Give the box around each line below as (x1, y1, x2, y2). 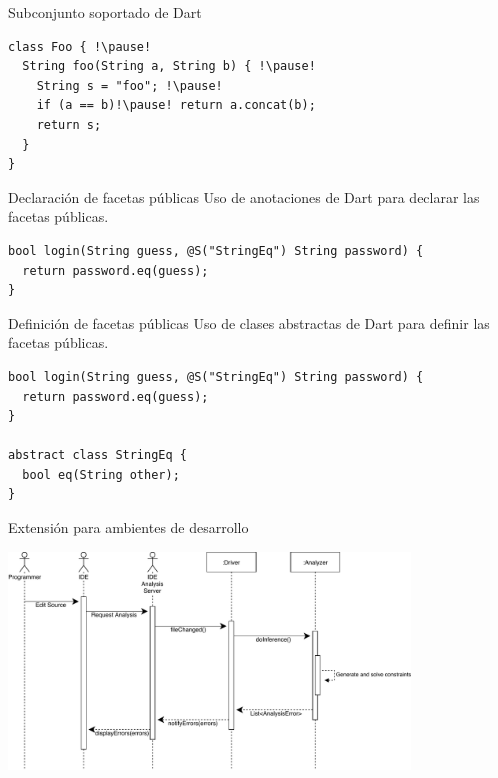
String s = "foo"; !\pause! (36, 78, 223, 93)
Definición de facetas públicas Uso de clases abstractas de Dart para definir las (8, 312, 490, 333)
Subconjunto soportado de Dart (8, 2, 202, 22)
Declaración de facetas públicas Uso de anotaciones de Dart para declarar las (8, 186, 480, 207)
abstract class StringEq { (8, 448, 187, 463)
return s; (36, 117, 102, 132)
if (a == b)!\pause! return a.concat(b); (36, 98, 316, 113)
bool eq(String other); (22, 467, 180, 482)
